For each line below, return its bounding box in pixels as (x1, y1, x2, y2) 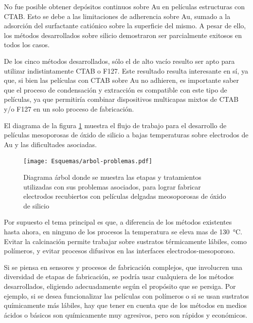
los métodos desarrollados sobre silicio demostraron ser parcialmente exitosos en (4, 30, 242, 40)
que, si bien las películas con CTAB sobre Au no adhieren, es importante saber (4, 75, 239, 85)
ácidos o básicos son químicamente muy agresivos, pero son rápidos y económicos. (4, 309, 248, 320)
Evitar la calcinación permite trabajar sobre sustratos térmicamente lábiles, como (4, 236, 247, 246)
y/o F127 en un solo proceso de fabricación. (4, 103, 134, 114)
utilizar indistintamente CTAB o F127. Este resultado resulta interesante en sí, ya (4, 65, 249, 76)
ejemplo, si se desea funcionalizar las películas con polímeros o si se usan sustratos (4, 290, 249, 301)
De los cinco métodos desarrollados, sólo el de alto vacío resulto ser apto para (4, 56, 235, 66)
